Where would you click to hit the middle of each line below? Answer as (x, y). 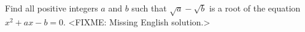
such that (149, 8)
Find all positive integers (52, 8)
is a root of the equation (255, 8)
